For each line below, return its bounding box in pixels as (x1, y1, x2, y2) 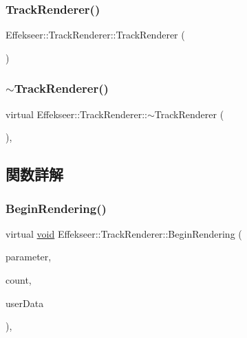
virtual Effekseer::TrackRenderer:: (6, 106, 148, 121)
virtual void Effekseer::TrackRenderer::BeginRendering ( (6, 226, 242, 240)
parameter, (6, 249, 52, 264)
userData (6, 295, 44, 310)
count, (6, 273, 32, 286)
